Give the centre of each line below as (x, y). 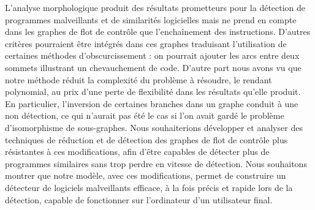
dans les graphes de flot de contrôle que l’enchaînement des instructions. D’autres (158, 32)
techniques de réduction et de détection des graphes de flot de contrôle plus (146, 139)
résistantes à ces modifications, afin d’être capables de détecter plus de (137, 152)
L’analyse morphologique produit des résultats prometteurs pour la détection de (155, 7)
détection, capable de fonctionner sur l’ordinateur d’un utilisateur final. (139, 199)
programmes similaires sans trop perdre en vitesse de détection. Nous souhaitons (156, 163)
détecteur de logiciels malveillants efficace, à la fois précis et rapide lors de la (149, 187)
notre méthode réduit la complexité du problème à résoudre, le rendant (139, 79)
